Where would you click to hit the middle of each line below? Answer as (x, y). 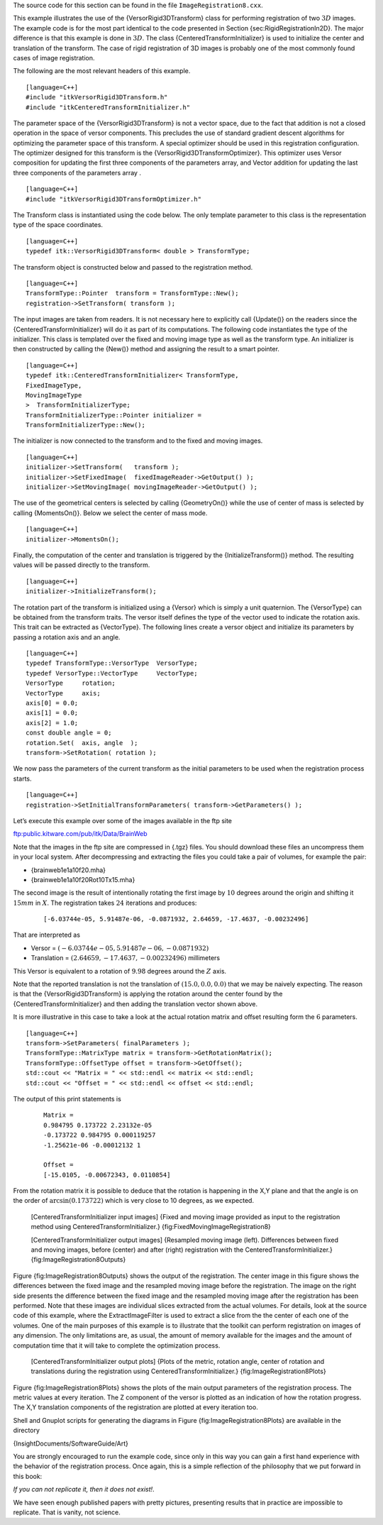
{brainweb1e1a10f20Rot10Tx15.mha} (83, 879)
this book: (28, 1476)
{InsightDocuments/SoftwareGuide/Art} (71, 1443)
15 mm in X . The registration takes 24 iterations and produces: (105, 903)
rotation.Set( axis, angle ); (82, 743)
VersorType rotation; (71, 683)
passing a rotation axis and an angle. (67, 637)
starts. (22, 778)
